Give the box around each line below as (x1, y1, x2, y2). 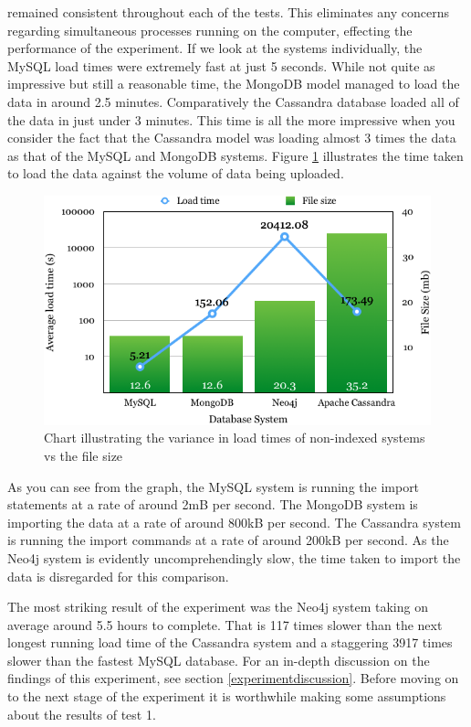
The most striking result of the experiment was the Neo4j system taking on (7, 597, 428, 616)
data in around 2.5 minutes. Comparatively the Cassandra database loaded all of (7, 91, 459, 111)
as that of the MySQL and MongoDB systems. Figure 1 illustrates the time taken (7, 145, 464, 165)
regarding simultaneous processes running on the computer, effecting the (7, 20, 413, 39)
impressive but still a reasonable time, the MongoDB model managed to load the (7, 74, 460, 93)
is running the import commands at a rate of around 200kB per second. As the (7, 530, 449, 550)
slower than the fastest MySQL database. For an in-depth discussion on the (7, 650, 430, 669)
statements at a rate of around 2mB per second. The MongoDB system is (7, 495, 418, 514)
